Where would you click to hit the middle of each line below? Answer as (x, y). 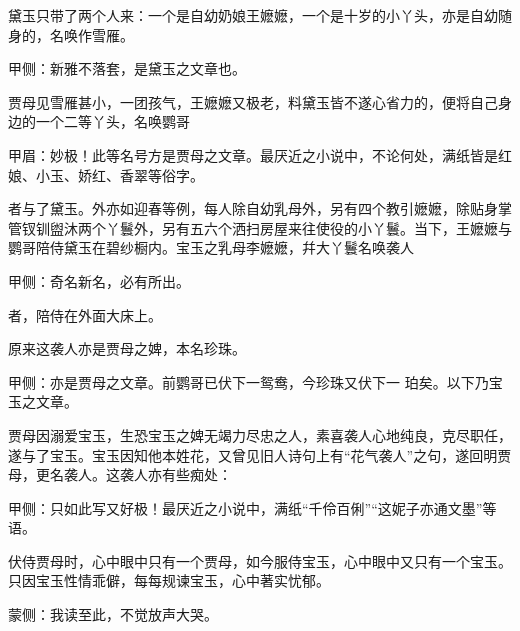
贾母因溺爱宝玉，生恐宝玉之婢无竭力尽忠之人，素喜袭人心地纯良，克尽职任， (260, 434)
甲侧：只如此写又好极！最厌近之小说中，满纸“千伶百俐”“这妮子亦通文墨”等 (252, 507)
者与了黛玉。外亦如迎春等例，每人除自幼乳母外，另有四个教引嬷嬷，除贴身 (253, 208)
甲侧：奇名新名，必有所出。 (99, 280)
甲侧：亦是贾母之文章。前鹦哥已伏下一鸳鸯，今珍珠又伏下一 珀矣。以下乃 (248, 381)
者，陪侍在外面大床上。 (85, 314)
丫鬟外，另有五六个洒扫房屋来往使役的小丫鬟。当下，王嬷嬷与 (308, 227)
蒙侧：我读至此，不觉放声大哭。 (113, 614)
